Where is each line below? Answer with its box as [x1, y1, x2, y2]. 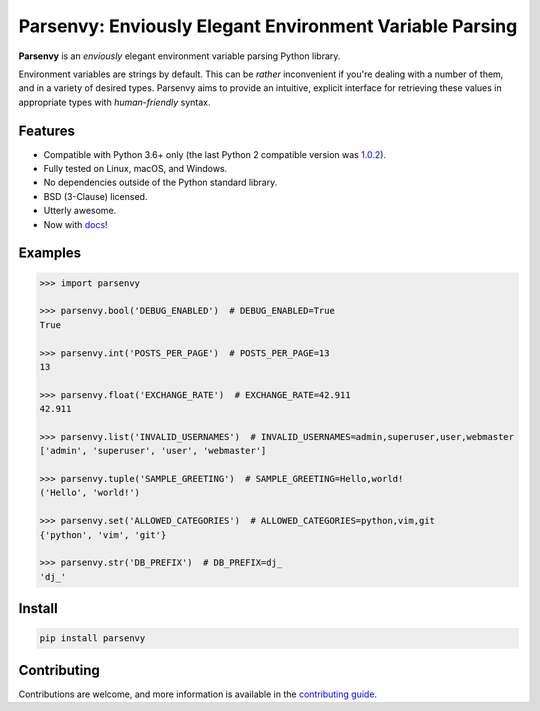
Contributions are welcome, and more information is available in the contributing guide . [18, 688, 378, 700]
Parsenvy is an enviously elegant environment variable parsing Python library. [18, 50, 341, 62]
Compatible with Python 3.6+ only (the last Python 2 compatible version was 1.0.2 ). [43, 148, 387, 160]
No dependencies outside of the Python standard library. [43, 176, 278, 189]
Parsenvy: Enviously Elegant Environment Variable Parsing [18, 15, 518, 37]
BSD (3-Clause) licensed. [43, 190, 148, 202]
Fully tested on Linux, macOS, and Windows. [43, 163, 228, 175]
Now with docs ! [43, 218, 109, 230]
